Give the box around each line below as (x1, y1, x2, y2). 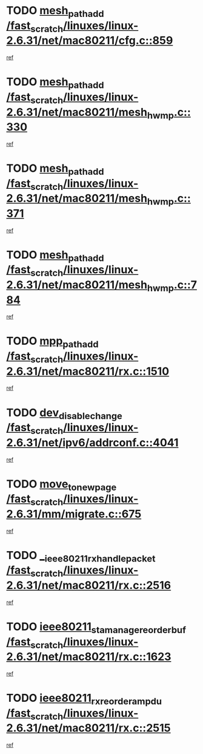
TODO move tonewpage (6, 477, 117, 493)
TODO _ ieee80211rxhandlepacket (6, 548, 156, 565)
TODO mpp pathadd (6, 335, 99, 350)
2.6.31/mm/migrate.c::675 (6, 507, 142, 521)
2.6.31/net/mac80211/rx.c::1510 (6, 364, 170, 378)
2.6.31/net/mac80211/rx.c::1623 (6, 650, 171, 664)
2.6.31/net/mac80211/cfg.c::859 (6, 34, 173, 47)
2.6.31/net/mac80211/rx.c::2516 (6, 579, 171, 593)
